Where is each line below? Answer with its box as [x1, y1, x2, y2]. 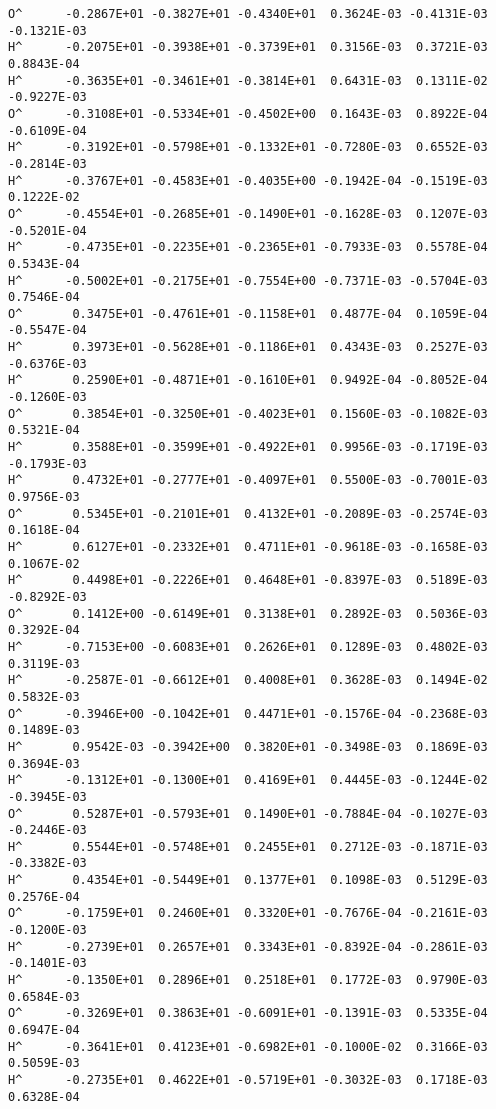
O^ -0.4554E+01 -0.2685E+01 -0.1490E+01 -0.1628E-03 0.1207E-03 [8, 206, 488, 221]
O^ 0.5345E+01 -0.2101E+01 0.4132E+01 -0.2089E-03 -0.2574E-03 [8, 506, 488, 521]
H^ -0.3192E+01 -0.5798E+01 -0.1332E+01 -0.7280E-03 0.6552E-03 [8, 140, 488, 155]
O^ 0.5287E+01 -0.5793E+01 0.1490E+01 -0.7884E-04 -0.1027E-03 [8, 806, 488, 821]
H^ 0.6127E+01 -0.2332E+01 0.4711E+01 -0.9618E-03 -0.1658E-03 [8, 540, 488, 554]
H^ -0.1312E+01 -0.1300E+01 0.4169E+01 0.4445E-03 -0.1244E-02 [8, 773, 488, 788]
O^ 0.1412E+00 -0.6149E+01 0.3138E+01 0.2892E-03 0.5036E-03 [8, 606, 488, 621]
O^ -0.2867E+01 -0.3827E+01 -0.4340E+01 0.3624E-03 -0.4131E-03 [8, 7, 488, 21]
